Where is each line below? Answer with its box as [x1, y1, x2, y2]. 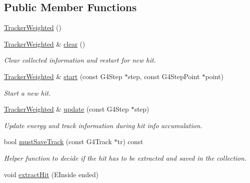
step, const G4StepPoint [127, 71, 200, 81]
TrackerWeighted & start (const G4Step [4, 71, 123, 81]
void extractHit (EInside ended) [4, 169, 99, 179]
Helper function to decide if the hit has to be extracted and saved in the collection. [4, 152, 247, 163]
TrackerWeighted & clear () [4, 38, 85, 49]
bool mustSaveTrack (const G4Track [4, 136, 112, 147]
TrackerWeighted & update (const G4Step [4, 104, 129, 114]
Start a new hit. [4, 87, 51, 98]
